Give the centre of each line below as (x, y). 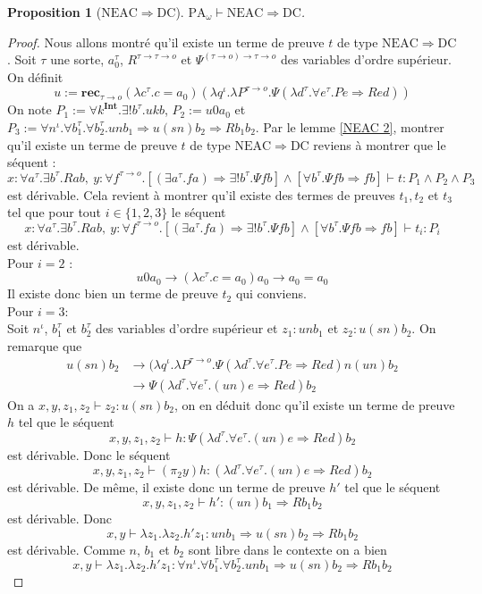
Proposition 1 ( (55, 12)
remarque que (45, 345)
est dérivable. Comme (66, 549)
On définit (35, 76)
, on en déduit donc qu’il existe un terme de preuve (314, 404)
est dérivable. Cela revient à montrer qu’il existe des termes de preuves (201, 194)
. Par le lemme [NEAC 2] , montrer (350, 126)
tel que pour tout (55, 212)
